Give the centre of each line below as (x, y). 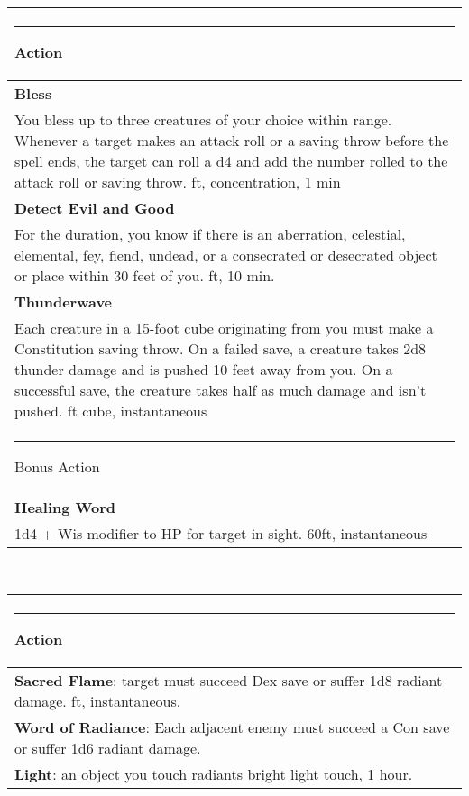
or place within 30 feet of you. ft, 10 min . (145, 275)
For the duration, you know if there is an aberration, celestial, (210, 233)
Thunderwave (64, 301)
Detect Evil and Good (95, 207)
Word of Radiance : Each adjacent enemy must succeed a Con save (232, 727)
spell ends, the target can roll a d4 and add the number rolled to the (231, 160)
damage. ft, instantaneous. (98, 701)
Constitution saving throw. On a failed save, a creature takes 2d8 (221, 348)
